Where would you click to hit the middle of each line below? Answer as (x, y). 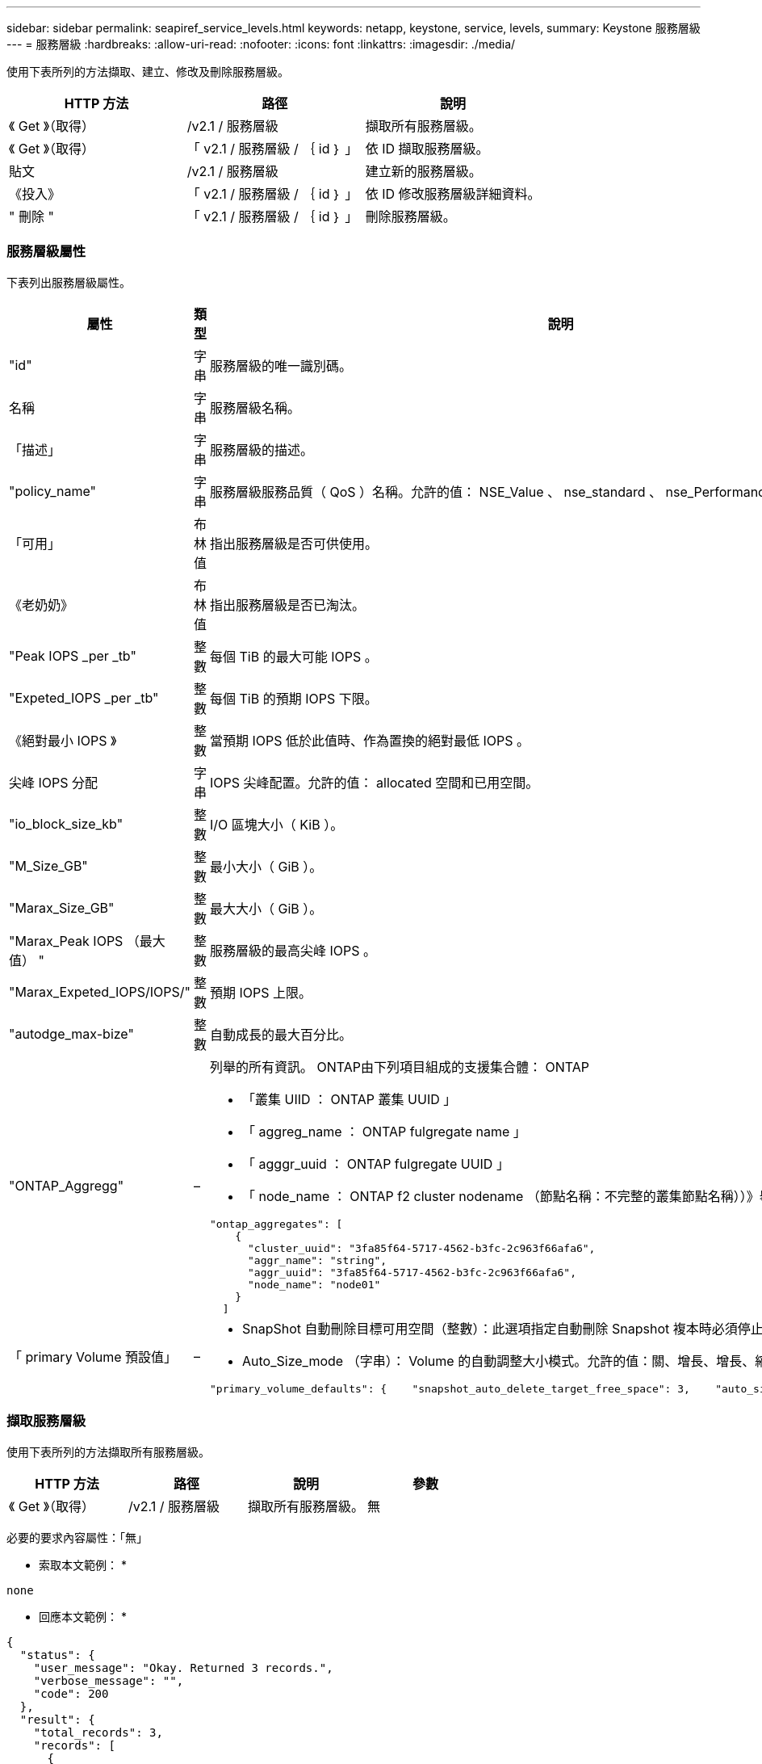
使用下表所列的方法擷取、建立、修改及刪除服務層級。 (148, 71)
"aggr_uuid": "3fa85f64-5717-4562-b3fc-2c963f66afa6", (412, 1272)
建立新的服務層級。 (423, 171)
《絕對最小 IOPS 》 (63, 740)
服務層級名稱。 (255, 407)
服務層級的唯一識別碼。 (281, 365)
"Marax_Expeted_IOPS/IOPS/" (100, 991)
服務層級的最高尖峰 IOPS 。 (293, 950)
